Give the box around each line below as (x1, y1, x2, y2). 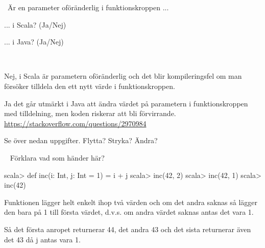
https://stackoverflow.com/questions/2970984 (4, 118, 147, 128)
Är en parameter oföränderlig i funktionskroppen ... (7, 2, 169, 12)
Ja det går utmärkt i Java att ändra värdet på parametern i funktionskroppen (4, 98, 248, 108)
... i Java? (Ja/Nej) (4, 36, 64, 47)
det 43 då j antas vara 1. (4, 234, 81, 244)
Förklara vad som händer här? (10, 152, 105, 163)
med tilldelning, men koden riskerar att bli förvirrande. (4, 108, 176, 119)
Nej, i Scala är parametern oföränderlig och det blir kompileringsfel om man (4, 71, 242, 81)
